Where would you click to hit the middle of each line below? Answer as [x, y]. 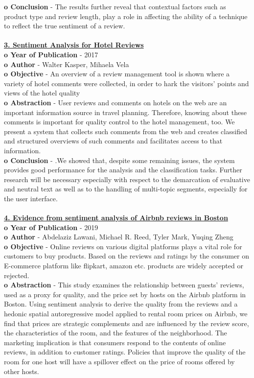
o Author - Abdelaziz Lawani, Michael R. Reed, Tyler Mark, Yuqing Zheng [119, 237]
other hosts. [22, 371]
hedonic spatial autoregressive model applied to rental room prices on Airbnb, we [126, 313]
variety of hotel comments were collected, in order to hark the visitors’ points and [127, 83]
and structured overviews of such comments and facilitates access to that [113, 141]
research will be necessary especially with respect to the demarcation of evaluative [127, 179]
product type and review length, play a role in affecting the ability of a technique [126, 16]
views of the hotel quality [42, 93]
